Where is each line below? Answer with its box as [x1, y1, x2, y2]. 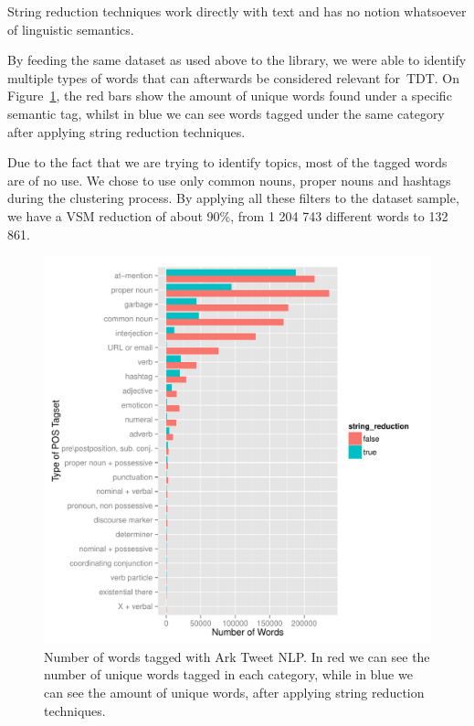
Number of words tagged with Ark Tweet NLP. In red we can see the [44, 646, 430, 666]
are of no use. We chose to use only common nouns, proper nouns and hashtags [7, 170, 451, 189]
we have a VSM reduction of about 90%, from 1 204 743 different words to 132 [7, 206, 448, 225]
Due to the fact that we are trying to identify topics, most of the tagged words [7, 153, 448, 172]
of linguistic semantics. [7, 19, 134, 38]
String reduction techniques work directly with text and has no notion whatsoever [7, 2, 467, 20]
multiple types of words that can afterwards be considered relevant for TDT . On [7, 68, 460, 87]
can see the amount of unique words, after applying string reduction [44, 682, 425, 701]
